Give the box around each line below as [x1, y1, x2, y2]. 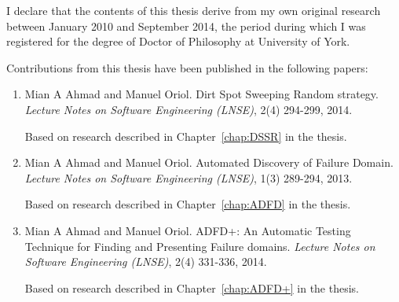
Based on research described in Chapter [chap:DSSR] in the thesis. [24, 127, 347, 144]
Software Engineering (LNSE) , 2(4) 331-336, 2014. [24, 253, 267, 270]
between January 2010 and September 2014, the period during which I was [6, 17, 366, 34]
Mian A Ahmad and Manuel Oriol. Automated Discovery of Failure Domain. [24, 154, 394, 171]
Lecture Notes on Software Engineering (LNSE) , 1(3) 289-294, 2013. [24, 169, 353, 186]
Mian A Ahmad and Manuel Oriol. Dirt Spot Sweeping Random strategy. [24, 86, 379, 102]
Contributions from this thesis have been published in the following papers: [6, 59, 368, 75]
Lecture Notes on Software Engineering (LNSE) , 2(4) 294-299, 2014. [24, 101, 353, 117]
